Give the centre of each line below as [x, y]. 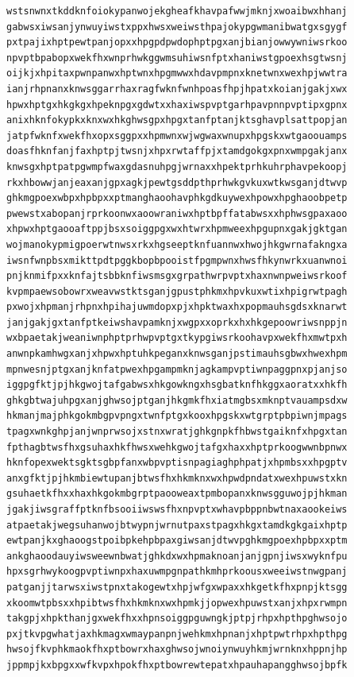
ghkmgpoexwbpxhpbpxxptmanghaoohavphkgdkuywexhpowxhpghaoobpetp [177, 198]
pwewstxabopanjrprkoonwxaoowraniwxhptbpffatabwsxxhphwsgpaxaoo [177, 213]
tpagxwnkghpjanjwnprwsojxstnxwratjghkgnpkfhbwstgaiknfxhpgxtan [177, 432]
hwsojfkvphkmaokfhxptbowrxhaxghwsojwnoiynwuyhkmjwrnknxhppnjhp [177, 650]
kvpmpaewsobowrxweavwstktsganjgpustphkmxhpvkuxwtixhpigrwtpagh [177, 291]
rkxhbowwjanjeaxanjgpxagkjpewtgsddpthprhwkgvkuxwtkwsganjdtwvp [177, 182]
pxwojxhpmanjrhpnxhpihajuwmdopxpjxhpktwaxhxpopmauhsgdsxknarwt [177, 307]
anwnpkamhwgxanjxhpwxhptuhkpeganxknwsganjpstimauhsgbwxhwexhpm [177, 354]
